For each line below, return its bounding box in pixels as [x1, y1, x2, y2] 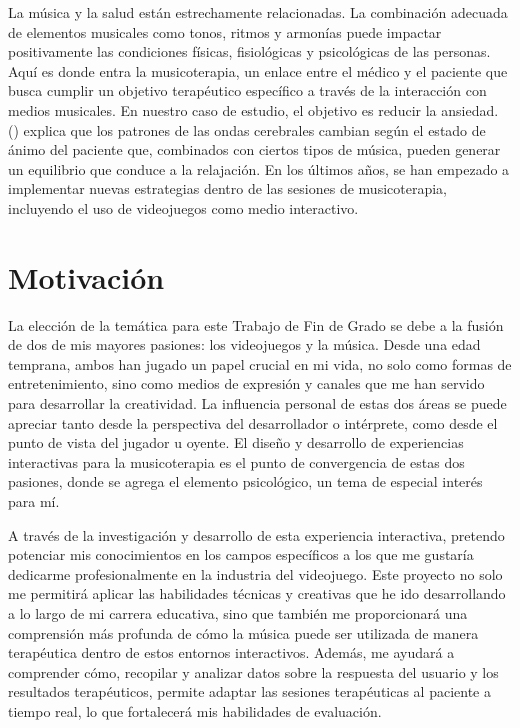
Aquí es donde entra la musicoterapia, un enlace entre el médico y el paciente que [8, 60, 508, 81]
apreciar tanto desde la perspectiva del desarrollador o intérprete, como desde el [8, 412, 498, 433]
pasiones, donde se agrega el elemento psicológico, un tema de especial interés [8, 471, 483, 492]
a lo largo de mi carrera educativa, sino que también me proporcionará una [8, 602, 468, 623]
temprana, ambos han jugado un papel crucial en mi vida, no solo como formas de [8, 353, 512, 374]
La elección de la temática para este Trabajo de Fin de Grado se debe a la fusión [8, 314, 504, 335]
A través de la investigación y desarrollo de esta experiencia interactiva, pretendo [8, 524, 505, 545]
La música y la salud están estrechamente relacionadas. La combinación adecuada [8, 2, 508, 22]
